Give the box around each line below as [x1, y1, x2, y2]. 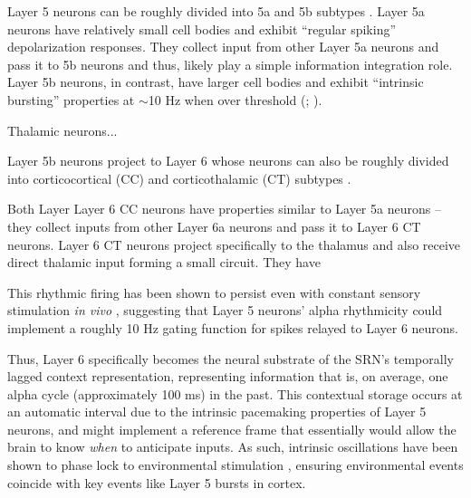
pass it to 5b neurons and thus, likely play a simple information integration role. [7, 54, 453, 73]
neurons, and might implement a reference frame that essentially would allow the [7, 419, 457, 438]
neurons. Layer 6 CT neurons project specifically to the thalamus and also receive [7, 235, 461, 254]
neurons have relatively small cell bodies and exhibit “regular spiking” [7, 19, 397, 38]
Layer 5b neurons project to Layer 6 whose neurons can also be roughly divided [7, 151, 449, 170]
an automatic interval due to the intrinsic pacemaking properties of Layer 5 [7, 402, 427, 421]
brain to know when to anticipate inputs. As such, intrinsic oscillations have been [7, 437, 458, 456]
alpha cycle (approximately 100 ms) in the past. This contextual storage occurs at [7, 384, 463, 403]
